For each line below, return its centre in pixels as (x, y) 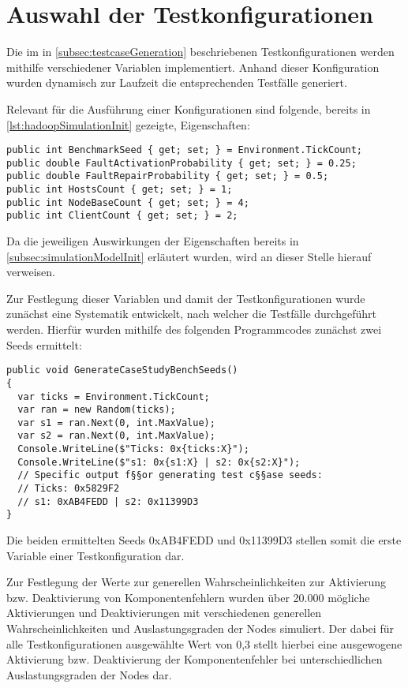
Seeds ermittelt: (44, 344)
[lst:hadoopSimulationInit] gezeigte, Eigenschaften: (128, 124)
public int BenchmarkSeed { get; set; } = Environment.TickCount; (185, 150)
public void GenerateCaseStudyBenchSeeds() (122, 370)
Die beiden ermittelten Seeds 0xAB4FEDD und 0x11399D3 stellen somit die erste (204, 540)
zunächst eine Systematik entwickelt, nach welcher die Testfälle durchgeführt (191, 314)
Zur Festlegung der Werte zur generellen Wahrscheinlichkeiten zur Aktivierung (196, 582)
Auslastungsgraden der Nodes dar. (89, 674)
